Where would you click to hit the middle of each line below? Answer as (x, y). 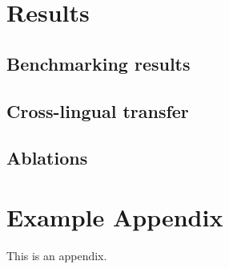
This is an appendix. (57, 255)
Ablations (47, 158)
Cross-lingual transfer (98, 110)
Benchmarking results (98, 63)
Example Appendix (115, 216)
